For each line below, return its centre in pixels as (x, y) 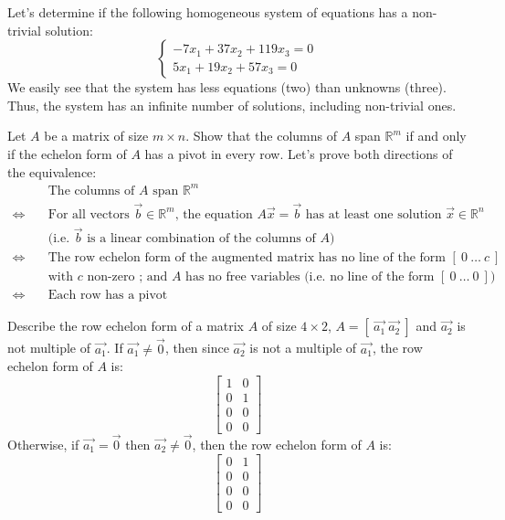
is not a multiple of (303, 348)
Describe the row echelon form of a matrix (126, 326)
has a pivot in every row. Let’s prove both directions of (299, 153)
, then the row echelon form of (277, 445)
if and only (436, 136)
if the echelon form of (67, 153)
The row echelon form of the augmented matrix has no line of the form (247, 258)
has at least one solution (373, 214)
